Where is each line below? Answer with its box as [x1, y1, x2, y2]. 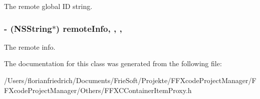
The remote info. [4, 41, 56, 52]
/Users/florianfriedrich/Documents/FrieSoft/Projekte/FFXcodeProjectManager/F [4, 75, 256, 85]
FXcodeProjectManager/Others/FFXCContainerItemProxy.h [4, 85, 192, 95]
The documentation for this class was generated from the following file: [4, 58, 222, 69]
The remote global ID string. [4, 1, 93, 11]
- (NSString [4, 22, 52, 34]
